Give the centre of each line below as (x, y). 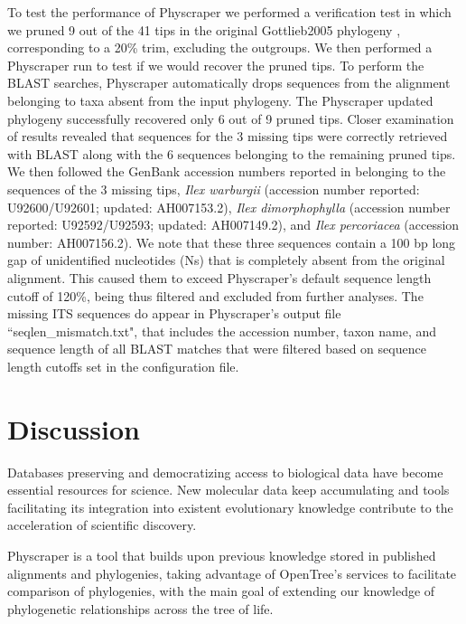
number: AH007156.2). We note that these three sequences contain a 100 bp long (232, 242)
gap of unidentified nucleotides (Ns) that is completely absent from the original (226, 260)
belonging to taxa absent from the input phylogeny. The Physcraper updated (220, 100)
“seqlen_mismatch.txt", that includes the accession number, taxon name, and (222, 331)
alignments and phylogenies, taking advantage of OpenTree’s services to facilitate (232, 573)
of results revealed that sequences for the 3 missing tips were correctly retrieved (228, 136)
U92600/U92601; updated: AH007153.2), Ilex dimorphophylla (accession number (229, 207)
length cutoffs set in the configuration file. (123, 366)
